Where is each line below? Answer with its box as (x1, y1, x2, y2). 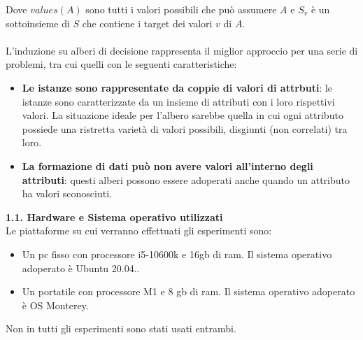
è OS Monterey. (22, 297, 89, 312)
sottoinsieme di (6, 15, 70, 30)
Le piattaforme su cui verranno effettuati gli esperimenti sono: (6, 223, 272, 238)
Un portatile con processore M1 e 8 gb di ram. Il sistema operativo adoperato (22, 284, 355, 299)
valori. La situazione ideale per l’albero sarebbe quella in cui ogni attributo (22, 108, 343, 122)
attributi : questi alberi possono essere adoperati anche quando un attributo (22, 172, 350, 187)
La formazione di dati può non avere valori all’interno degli (22, 158, 313, 173)
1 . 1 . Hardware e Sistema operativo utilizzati (6, 209, 223, 224)
